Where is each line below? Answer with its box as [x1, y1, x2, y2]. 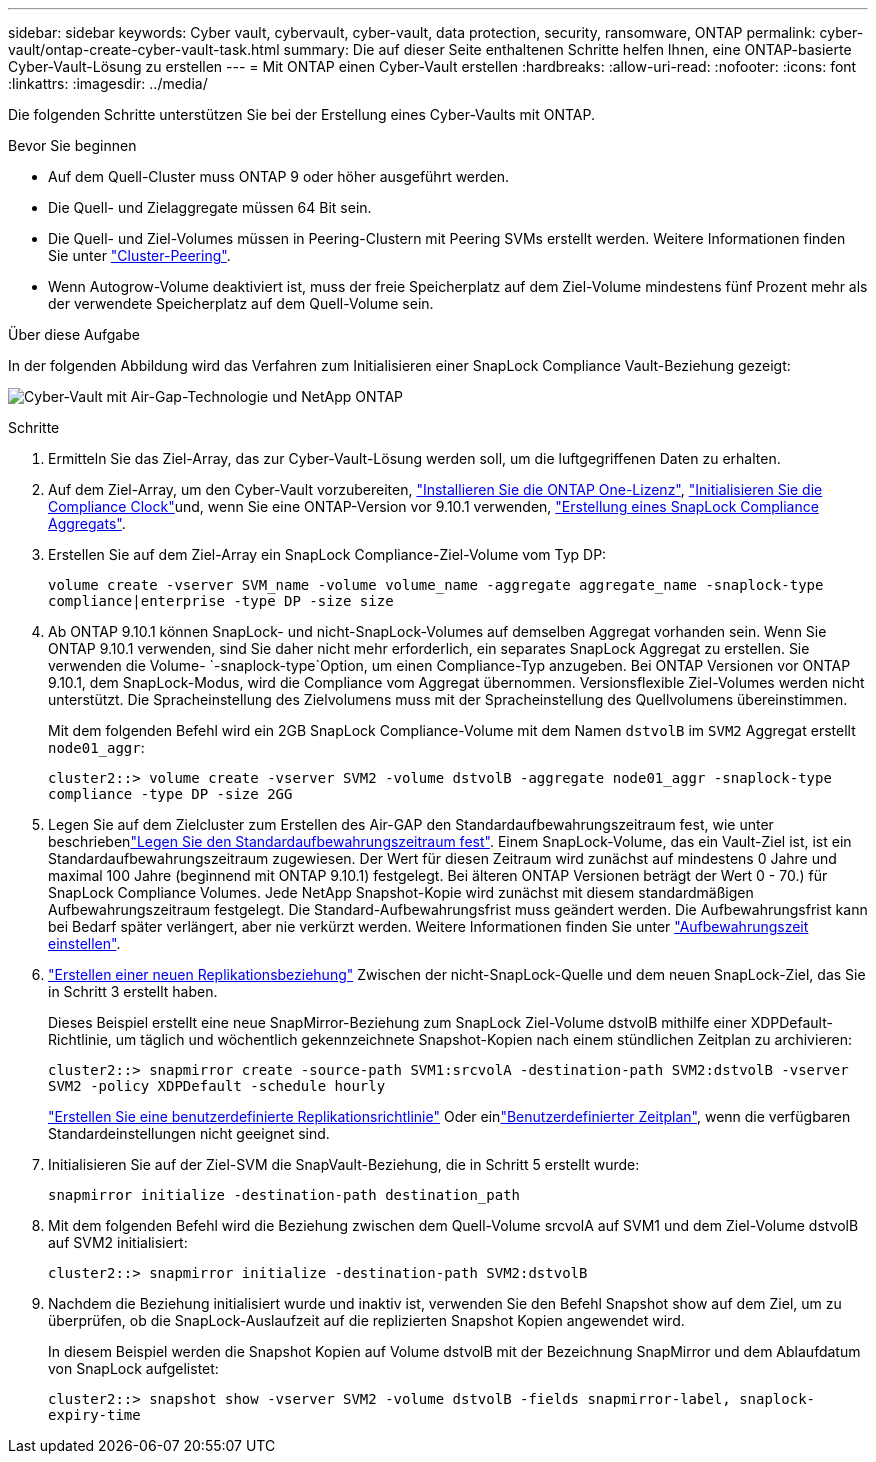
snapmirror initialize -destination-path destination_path [48, 1187, 521, 1203]
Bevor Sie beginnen [8, 137, 137, 154]
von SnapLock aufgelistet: [48, 1360, 219, 1377]
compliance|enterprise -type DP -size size [48, 593, 394, 609]
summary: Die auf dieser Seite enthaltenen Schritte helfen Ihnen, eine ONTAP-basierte [283, 41, 852, 58]
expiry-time [48, 1407, 141, 1423]
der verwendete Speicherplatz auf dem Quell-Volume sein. [48, 295, 434, 312]
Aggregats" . [48, 515, 126, 532]
